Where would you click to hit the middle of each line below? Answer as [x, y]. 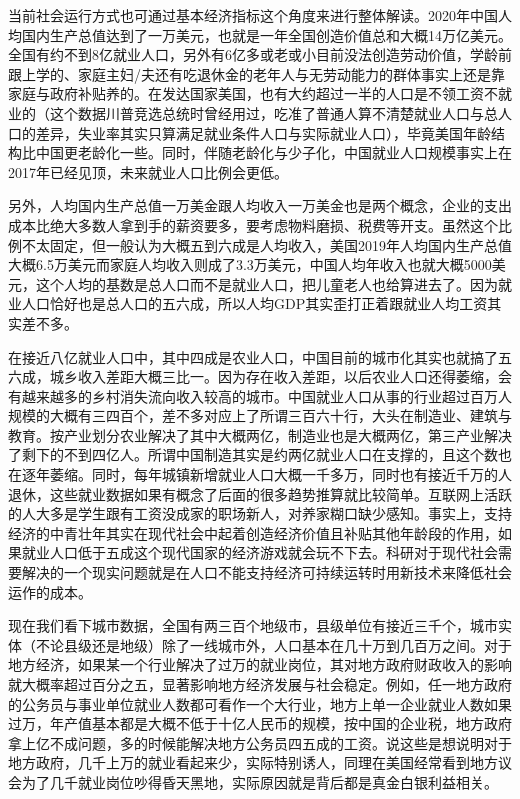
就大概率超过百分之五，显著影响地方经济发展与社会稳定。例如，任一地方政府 [260, 684]
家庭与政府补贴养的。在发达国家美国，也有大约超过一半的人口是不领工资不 [253, 93]
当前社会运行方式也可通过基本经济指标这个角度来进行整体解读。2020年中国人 [260, 15]
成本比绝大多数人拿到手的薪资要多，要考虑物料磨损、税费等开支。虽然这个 [253, 224]
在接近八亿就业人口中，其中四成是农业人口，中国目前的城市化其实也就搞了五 [260, 356]
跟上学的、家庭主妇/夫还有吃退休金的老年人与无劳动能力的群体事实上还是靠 [256, 73]
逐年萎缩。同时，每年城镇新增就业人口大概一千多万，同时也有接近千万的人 [266, 474]
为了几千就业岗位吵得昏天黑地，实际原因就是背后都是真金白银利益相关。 [259, 781]
